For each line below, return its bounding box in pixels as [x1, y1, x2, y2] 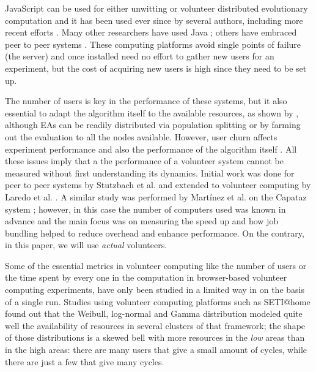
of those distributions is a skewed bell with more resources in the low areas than [5, 331, 305, 344]
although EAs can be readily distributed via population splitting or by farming [5, 118, 301, 131]
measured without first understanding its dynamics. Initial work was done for [5, 166, 295, 179]
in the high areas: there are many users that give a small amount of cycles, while [5, 343, 307, 356]
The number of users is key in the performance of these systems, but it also [5, 94, 287, 107]
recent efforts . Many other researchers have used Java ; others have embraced [5, 26, 297, 39]
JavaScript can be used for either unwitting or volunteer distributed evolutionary [5, 2, 308, 14]
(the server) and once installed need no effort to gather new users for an [5, 50, 274, 63]
